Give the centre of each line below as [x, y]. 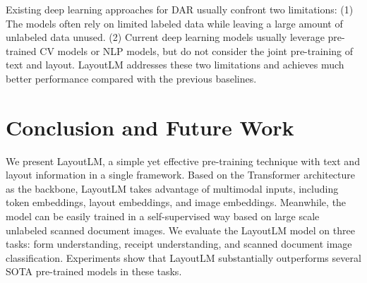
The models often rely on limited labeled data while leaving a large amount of [174, 23]
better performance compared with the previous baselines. [131, 78]
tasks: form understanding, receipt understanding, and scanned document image [179, 244]
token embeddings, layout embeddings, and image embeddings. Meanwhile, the [176, 202]
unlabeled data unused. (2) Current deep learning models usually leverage [165, 37]
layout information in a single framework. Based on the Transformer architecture [181, 175]
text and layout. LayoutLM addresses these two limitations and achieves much [175, 65]
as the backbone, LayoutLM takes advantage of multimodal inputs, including [172, 188]
